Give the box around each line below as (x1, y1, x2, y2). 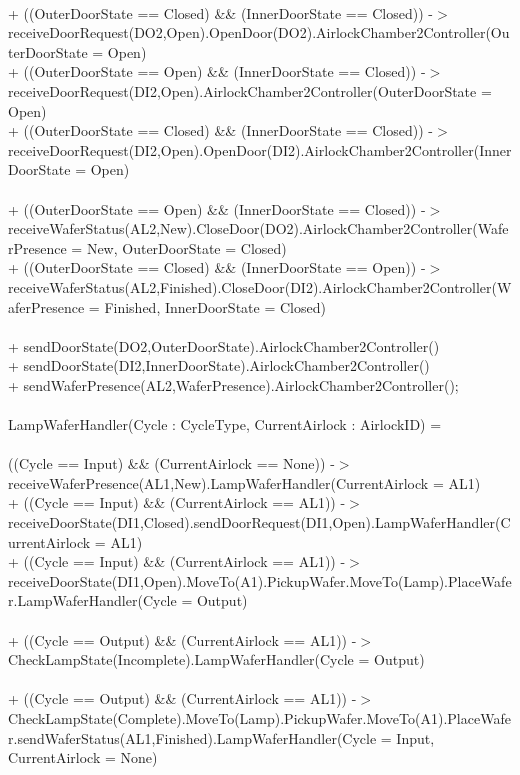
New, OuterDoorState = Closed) (86, 237, 287, 258)
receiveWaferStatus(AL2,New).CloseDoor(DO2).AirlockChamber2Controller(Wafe (8, 218, 509, 239)
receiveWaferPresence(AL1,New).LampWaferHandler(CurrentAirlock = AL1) (8, 472, 481, 493)
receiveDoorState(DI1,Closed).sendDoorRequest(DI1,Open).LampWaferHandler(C (8, 512, 511, 533)
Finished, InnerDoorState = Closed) (104, 296, 326, 317)
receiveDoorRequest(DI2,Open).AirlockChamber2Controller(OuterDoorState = (8, 80, 492, 101)
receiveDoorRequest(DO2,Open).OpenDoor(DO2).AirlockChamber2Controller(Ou (8, 22, 510, 43)
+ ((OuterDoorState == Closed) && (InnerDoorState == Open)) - (8, 257, 426, 278)
